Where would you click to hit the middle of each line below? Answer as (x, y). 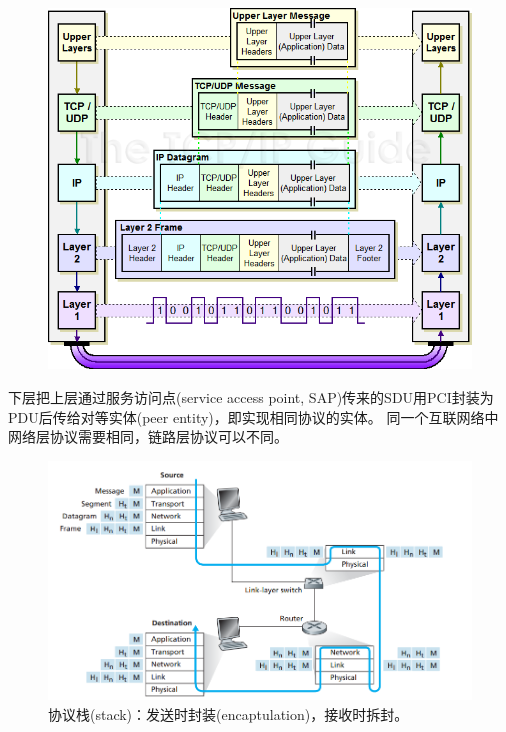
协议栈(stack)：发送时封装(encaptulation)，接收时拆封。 (228, 713)
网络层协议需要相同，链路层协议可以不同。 (148, 436)
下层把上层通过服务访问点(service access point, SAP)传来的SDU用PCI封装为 (251, 397)
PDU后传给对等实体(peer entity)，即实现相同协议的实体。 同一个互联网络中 (253, 416)
